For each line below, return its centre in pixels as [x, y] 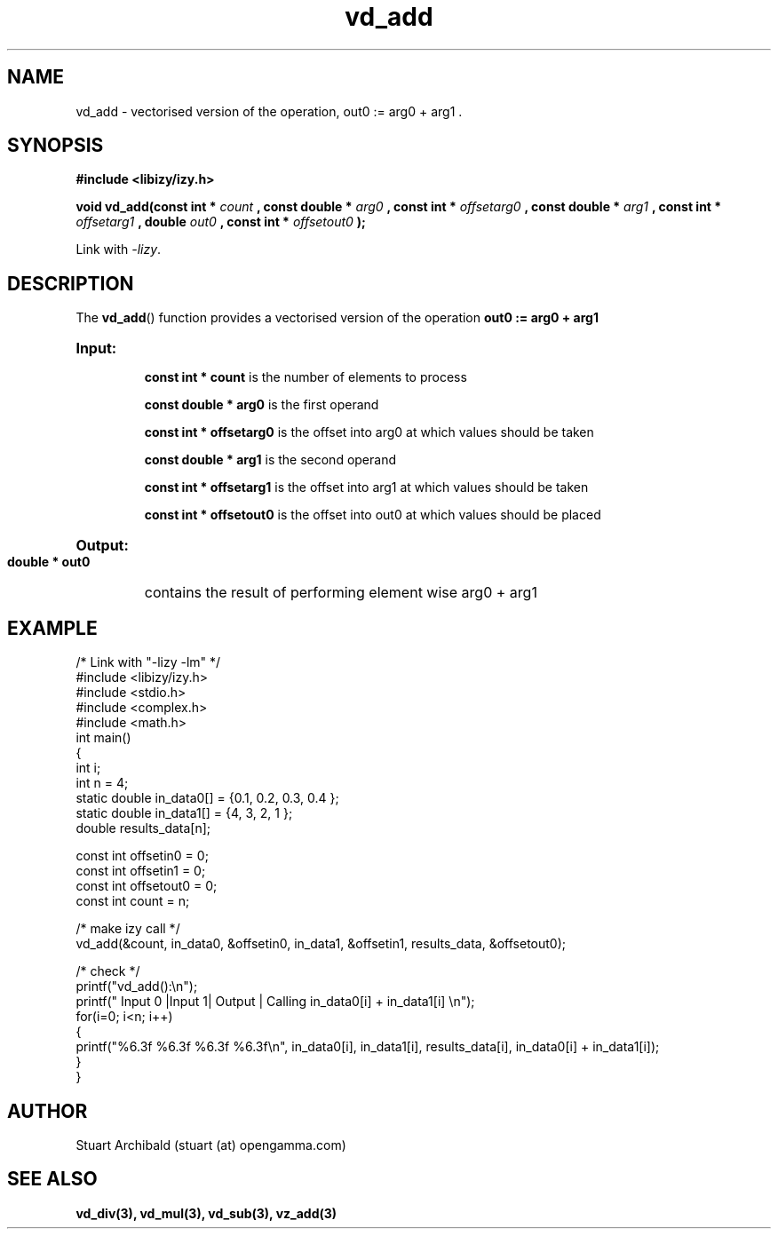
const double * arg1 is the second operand [270, 460]
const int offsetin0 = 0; [142, 856]
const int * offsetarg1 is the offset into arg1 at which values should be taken [366, 487]
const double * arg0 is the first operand [262, 405]
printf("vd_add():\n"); [137, 986]
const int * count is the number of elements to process [306, 377]
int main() [103, 738]
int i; [88, 768]
